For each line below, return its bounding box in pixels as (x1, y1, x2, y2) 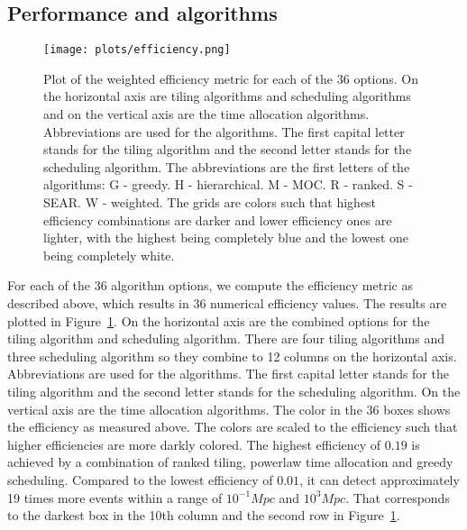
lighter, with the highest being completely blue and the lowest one (43, 228, 409, 247)
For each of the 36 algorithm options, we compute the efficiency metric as (7, 276, 413, 295)
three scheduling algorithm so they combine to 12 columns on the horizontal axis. (7, 346, 457, 365)
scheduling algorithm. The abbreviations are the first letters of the (43, 157, 410, 176)
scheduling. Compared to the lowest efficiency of (7, 470, 273, 489)
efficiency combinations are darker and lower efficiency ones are (43, 210, 392, 229)
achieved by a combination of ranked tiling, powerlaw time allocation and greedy (7, 452, 453, 471)
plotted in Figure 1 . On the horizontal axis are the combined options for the (7, 311, 430, 330)
